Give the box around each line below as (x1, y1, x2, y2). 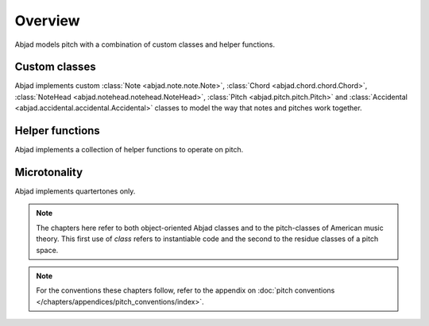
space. (36, 245, 59, 255)
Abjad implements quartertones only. (14, 186, 136, 196)
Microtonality (14, 165, 83, 178)
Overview (14, 12, 80, 29)
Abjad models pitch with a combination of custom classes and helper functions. (14, 40, 276, 49)
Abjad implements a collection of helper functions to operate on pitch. (14, 145, 244, 155)
